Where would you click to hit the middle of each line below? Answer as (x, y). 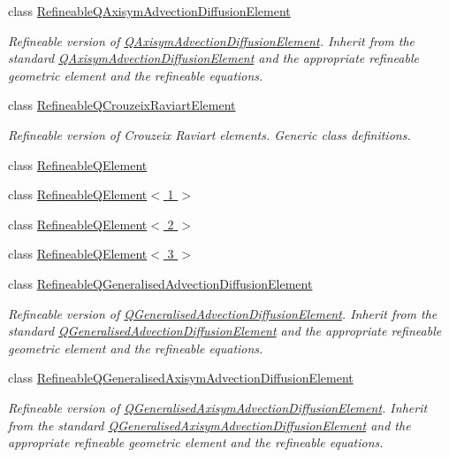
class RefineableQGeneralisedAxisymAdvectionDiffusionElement (181, 378)
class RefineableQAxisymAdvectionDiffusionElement (149, 11)
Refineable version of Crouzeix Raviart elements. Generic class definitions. (209, 134)
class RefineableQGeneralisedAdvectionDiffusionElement (160, 283)
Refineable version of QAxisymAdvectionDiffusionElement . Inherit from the (212, 40)
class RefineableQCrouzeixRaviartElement (122, 105)
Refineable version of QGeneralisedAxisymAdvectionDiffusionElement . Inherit (218, 407)
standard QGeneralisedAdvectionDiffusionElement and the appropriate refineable (225, 331)
